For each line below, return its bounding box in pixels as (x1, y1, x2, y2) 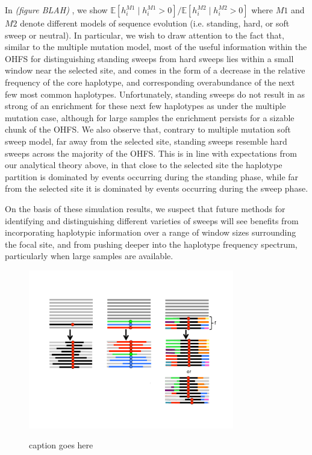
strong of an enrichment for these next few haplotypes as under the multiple (5, 99, 286, 112)
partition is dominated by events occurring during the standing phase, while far (5, 170, 299, 183)
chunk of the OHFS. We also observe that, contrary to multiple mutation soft (5, 123, 291, 136)
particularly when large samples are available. (5, 249, 173, 262)
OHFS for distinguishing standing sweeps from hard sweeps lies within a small (5, 52, 294, 64)
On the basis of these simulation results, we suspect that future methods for (5, 202, 285, 215)
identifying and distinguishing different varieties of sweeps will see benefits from (5, 214, 299, 227)
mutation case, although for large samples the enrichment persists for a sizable (5, 111, 295, 124)
